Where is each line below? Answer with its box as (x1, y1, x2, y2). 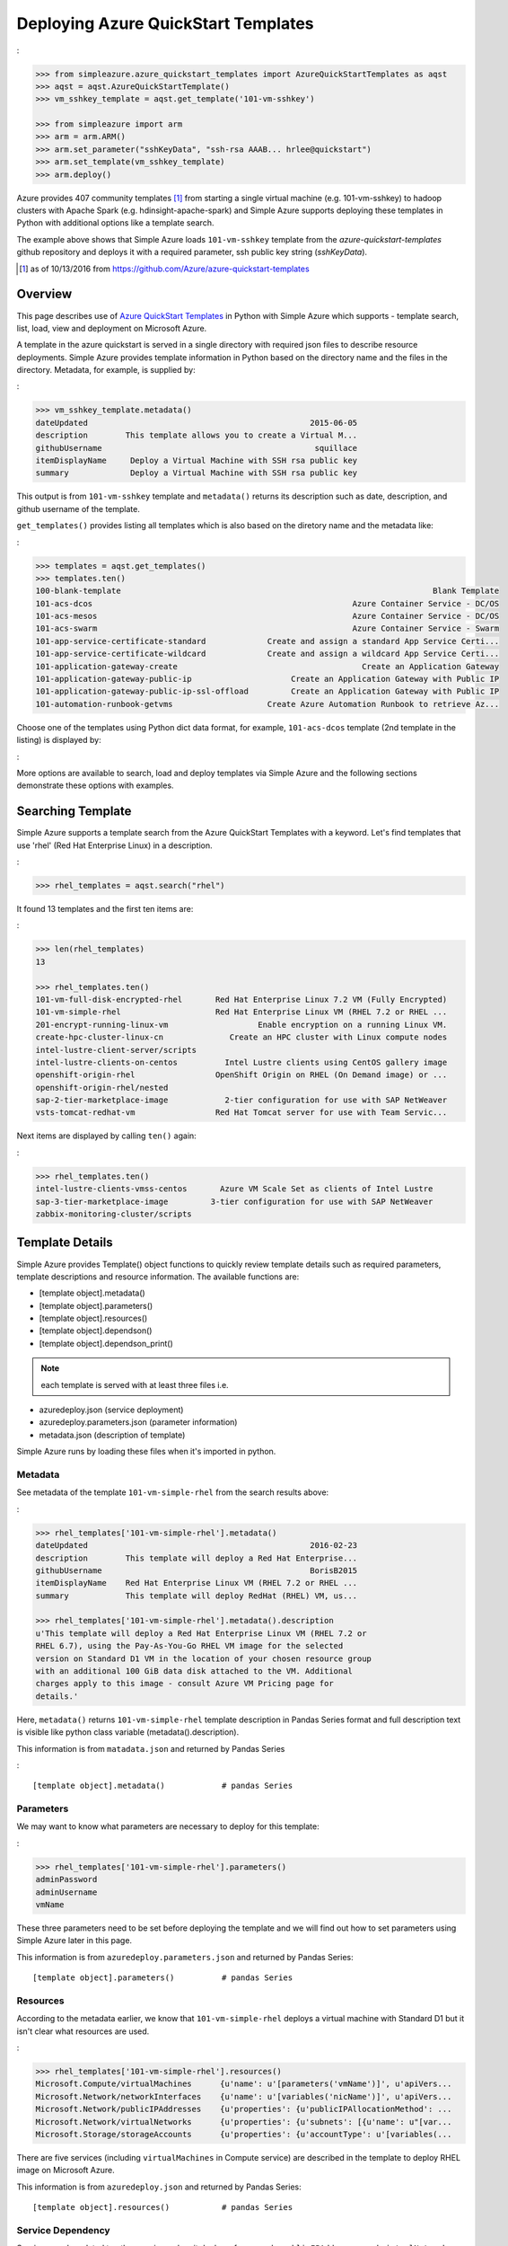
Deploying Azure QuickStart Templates (16, 13, 314, 33)
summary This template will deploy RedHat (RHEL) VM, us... (35, 1590, 358, 1601)
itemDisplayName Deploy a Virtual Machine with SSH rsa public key (35, 455, 358, 465)
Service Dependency (16, 2224, 111, 2236)
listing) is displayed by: (16, 735, 102, 746)
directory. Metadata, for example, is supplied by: (16, 365, 197, 376)
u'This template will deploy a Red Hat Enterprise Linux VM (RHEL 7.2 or (35, 1628, 367, 1639)
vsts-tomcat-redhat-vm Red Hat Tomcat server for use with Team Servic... (35, 1108, 448, 1118)
